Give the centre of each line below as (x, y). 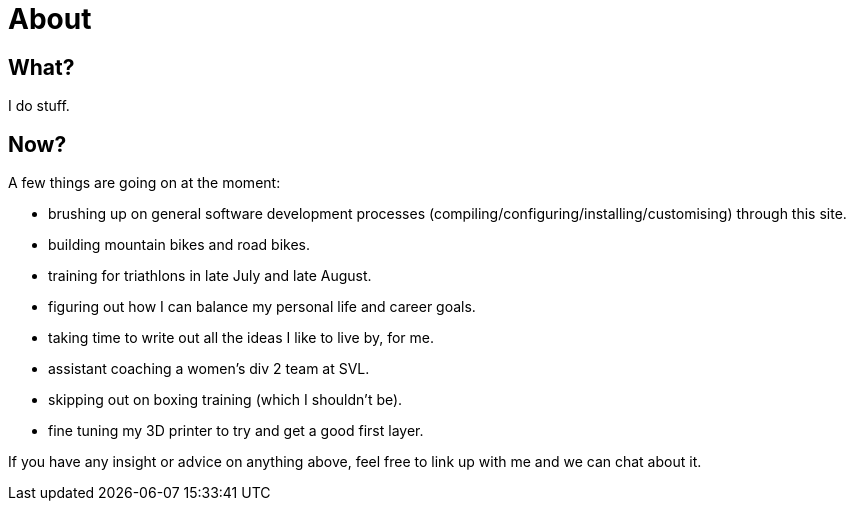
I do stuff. (39, 106)
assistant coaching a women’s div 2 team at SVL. (209, 369)
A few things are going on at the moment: (144, 183)
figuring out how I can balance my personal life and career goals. (262, 307)
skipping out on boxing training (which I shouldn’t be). (225, 400)
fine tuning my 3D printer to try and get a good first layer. (236, 431)
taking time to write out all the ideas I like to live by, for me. (241, 338)
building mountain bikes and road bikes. (179, 245)
